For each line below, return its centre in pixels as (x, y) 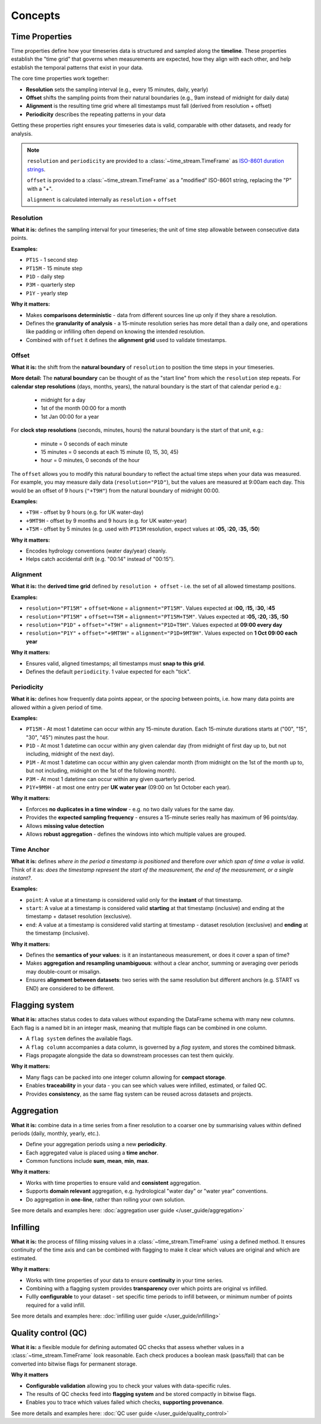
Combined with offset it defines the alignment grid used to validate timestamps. (126, 340)
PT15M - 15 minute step (54, 268)
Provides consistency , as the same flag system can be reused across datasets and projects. (139, 1094)
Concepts (36, 15)
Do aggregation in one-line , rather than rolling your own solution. (106, 1199)
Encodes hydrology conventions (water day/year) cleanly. (96, 551)
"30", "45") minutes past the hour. (67, 737)
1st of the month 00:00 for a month (84, 408)
